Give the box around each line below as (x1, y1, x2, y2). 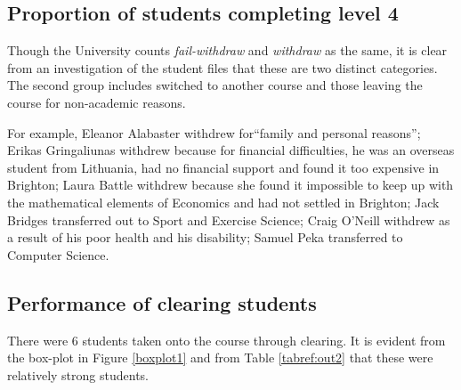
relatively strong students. (7, 365, 149, 384)
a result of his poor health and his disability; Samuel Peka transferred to (7, 228, 403, 247)
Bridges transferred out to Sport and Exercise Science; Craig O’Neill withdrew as (7, 210, 450, 229)
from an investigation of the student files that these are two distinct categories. (7, 58, 438, 77)
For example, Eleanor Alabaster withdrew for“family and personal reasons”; (7, 123, 421, 142)
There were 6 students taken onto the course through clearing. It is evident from (7, 330, 446, 349)
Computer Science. (7, 245, 109, 264)
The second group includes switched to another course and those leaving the (7, 76, 423, 94)
